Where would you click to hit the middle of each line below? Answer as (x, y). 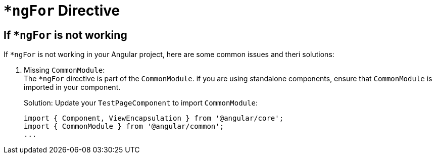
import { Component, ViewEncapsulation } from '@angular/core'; (154, 118)
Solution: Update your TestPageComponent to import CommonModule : (141, 103)
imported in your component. (72, 87)
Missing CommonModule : (64, 70)
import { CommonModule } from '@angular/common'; (124, 126)
